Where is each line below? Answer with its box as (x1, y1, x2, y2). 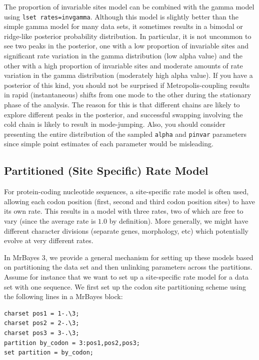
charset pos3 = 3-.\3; (4, 329, 79, 337)
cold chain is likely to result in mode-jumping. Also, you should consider (4, 119, 225, 129)
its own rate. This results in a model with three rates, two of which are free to (4, 206, 243, 216)
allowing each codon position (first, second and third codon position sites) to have (4, 196, 255, 206)
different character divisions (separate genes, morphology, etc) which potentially (4, 225, 248, 236)
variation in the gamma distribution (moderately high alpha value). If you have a (4, 70, 253, 80)
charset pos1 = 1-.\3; (4, 310, 79, 317)
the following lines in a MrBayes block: (4, 291, 123, 302)
